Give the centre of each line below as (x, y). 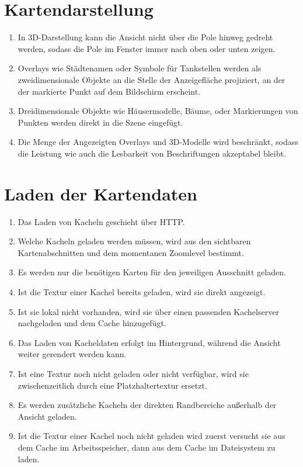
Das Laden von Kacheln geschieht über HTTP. (101, 221)
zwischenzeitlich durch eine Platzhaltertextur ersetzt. (112, 385)
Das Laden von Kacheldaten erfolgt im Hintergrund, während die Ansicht (149, 342)
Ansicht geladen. (47, 416)
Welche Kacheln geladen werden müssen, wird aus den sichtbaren (134, 241)
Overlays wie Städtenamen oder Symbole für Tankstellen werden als (140, 68)
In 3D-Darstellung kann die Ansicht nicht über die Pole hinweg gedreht (145, 37)
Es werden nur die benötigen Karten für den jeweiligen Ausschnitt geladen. (152, 272)
